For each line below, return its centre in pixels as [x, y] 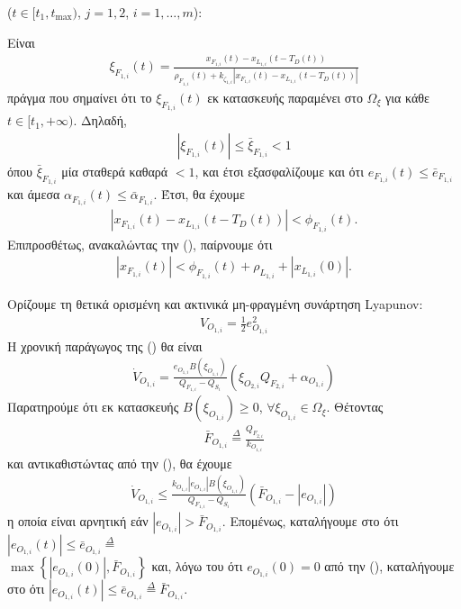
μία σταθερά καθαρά [115, 171]
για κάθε [407, 97]
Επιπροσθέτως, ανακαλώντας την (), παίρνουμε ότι [140, 244]
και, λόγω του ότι [197, 566]
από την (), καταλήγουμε [389, 566]
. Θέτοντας [355, 407]
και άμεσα [34, 194]
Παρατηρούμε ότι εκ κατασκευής [93, 407]
